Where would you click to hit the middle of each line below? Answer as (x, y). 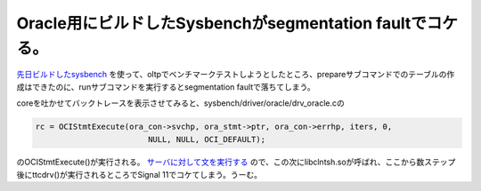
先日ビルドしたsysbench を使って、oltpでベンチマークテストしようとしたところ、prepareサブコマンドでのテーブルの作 (236, 75)
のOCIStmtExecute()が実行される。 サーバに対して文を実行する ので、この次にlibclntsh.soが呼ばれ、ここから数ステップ (236, 162)
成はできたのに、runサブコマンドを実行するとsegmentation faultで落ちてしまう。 (166, 87)
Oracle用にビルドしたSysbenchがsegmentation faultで (222, 23)
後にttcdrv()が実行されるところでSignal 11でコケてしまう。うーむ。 (139, 174)
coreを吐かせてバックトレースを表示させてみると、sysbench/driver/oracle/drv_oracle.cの (180, 103)
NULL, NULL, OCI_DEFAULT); (207, 139)
